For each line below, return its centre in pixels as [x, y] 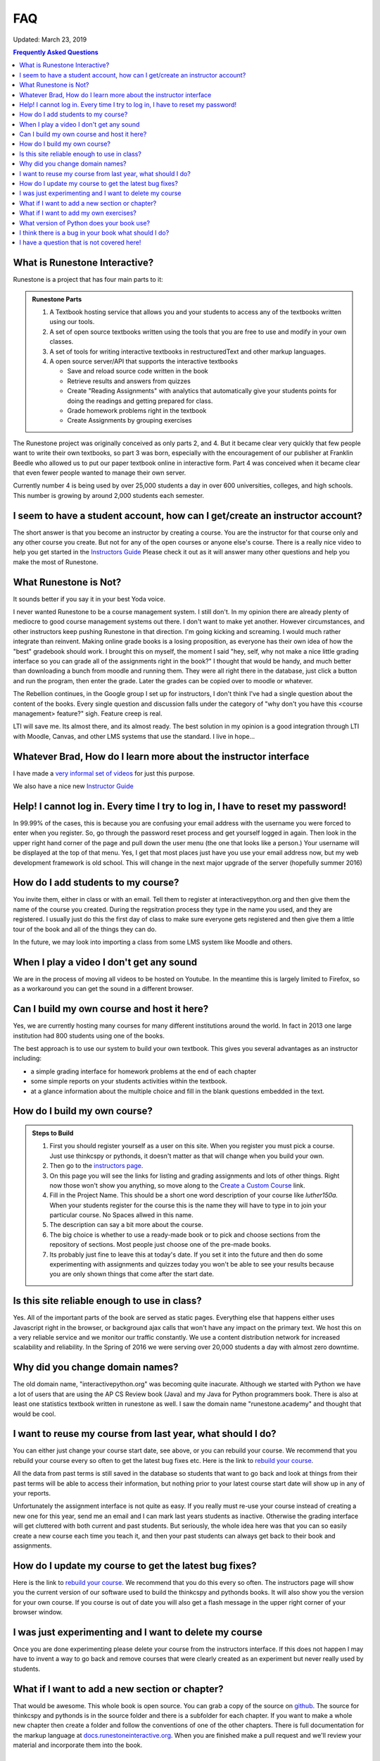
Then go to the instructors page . [96, 1166]
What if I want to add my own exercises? [78, 213]
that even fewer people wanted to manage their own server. [100, 473]
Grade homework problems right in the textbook [137, 410]
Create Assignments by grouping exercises [129, 421]
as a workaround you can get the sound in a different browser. [103, 989]
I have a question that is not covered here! [80, 242]
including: [27, 1058]
